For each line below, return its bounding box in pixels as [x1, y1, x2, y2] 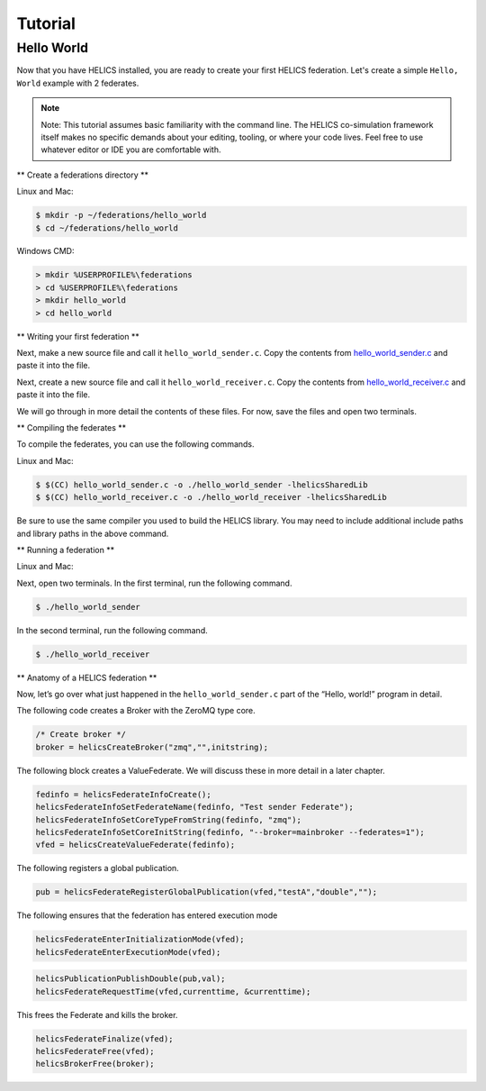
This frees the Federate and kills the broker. [16, 1009, 178, 1020]
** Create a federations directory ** [16, 169, 148, 180]
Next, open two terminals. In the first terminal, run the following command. [16, 577, 292, 588]
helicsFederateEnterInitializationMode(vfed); [35, 934, 245, 945]
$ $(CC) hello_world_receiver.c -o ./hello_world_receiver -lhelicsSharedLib [35, 492, 387, 503]
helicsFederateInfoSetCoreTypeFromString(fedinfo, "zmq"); [35, 814, 301, 824]
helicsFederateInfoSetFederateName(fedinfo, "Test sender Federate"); [35, 802, 355, 813]
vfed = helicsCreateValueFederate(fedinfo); [35, 840, 236, 850]
